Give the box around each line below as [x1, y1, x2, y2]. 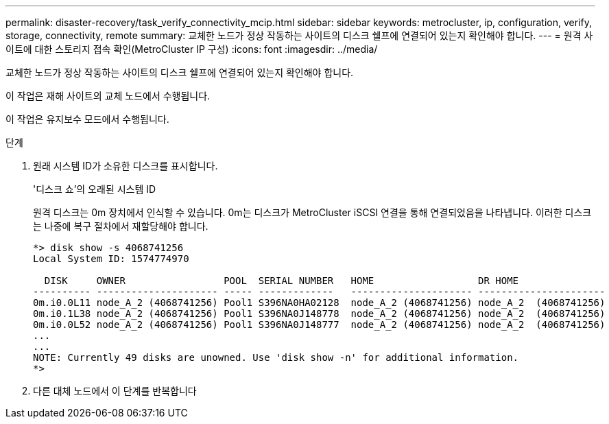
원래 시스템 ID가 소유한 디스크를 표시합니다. [33, 160, 218, 172]
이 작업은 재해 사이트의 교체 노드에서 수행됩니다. [5, 90, 211, 102]
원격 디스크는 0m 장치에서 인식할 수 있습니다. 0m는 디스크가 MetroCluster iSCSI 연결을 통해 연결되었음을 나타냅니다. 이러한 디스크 [33, 207, 592, 218]
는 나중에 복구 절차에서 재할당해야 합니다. [33, 220, 208, 232]
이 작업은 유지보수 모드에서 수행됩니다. [5, 113, 169, 125]
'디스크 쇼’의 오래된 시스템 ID [33, 183, 156, 195]
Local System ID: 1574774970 [33, 253, 189, 264]
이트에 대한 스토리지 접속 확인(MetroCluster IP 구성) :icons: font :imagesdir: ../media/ [5, 43, 378, 55]
